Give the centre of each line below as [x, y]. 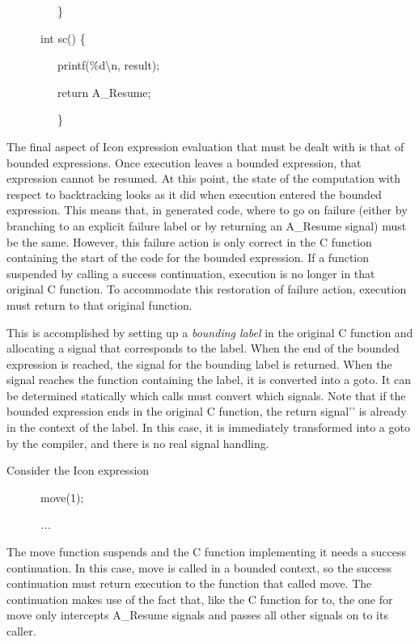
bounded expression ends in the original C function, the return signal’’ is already [207, 411]
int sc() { [63, 38]
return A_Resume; [104, 92]
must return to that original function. [99, 304]
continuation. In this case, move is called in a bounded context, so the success [199, 567]
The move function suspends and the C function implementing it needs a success [207, 552]
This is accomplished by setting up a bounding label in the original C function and [210, 332]
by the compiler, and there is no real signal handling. [138, 443]
